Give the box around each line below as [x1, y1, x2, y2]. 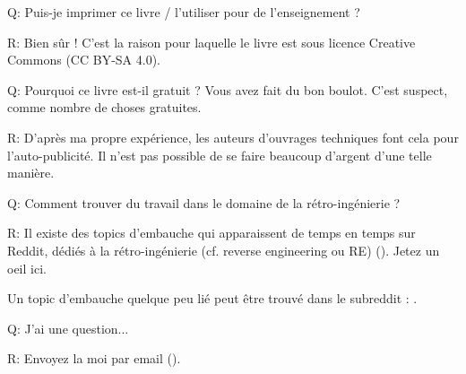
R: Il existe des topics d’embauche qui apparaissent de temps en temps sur [7, 223, 416, 242]
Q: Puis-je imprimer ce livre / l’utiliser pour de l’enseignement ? [7, 3, 360, 21]
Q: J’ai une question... [7, 318, 129, 337]
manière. [7, 163, 55, 182]
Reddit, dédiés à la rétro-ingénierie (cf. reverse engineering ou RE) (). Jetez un [7, 240, 440, 259]
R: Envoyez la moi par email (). [7, 349, 181, 368]
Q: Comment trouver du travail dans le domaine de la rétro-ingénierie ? [7, 193, 401, 212]
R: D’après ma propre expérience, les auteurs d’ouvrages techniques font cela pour [7, 127, 459, 146]
